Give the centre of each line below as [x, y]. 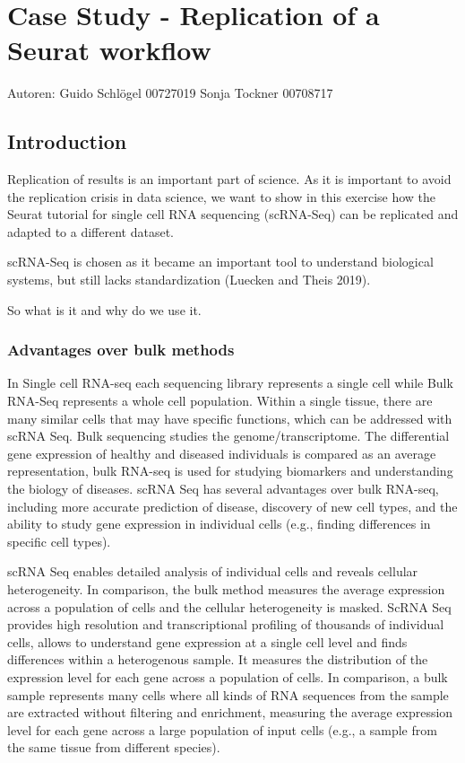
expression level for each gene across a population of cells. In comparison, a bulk [228, 676]
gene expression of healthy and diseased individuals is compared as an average [222, 453]
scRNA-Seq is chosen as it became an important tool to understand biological [220, 262]
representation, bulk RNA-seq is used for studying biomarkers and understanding [230, 471]
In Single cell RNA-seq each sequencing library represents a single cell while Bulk [230, 383]
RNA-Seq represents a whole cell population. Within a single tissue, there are [220, 401]
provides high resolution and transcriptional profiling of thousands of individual [226, 624]
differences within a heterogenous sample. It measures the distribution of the [218, 659]
